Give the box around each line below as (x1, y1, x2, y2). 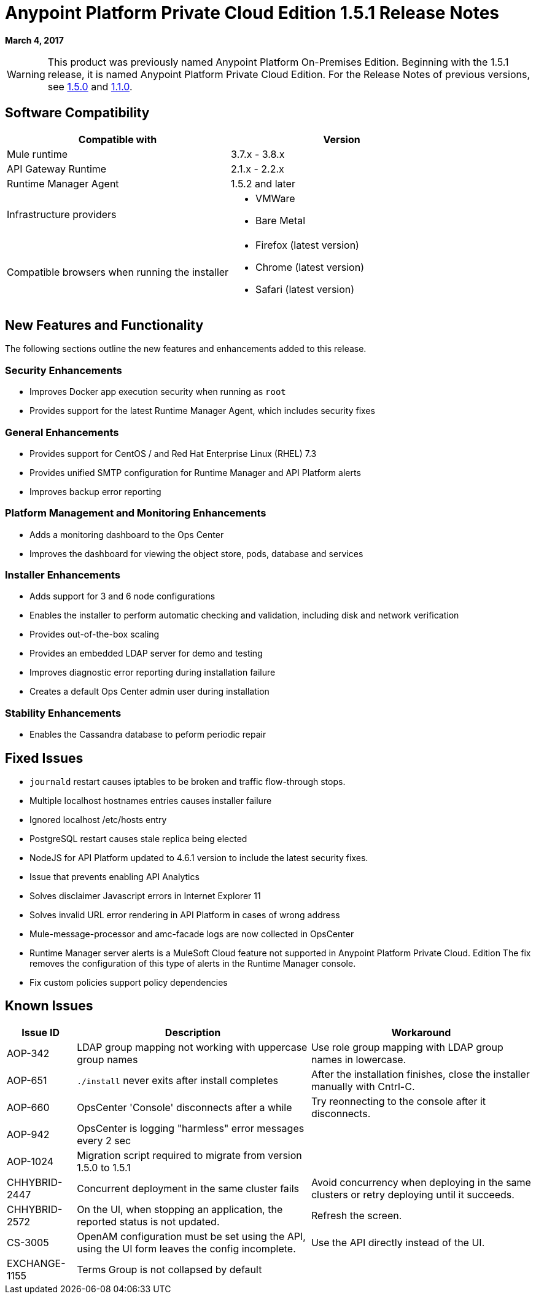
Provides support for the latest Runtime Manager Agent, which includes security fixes (29, 405, 375, 416)
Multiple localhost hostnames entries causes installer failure (29, 795, 272, 806)
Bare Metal (255, 214, 306, 227)
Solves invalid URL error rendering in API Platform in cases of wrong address (29, 910, 340, 921)
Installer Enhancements (5, 569, 120, 582)
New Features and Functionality (5, 318, 204, 334)
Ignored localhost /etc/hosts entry (29, 814, 167, 825)
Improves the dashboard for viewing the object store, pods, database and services (29, 548, 363, 559)
